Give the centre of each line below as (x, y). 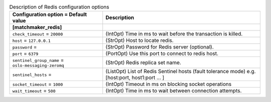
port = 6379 (25, 53)
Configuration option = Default (50, 14)
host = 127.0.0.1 (32, 40)
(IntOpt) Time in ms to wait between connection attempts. (174, 91)
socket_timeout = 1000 (38, 84)
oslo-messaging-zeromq (38, 66)
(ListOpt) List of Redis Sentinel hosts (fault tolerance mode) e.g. (181, 71)
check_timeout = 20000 (38, 34)
